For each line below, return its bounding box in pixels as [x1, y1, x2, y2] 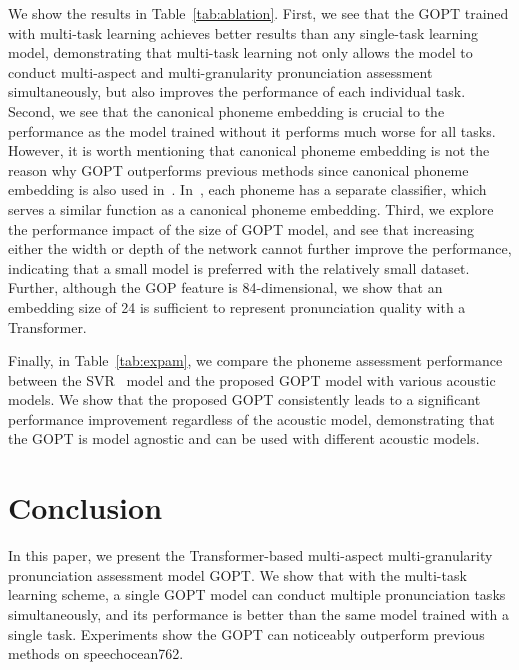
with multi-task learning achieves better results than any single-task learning [8, 22, 479, 43]
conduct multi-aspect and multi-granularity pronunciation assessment [8, 61, 433, 82]
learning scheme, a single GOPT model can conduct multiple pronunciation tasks [8, 584, 506, 605]
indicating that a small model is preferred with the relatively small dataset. [8, 257, 470, 278]
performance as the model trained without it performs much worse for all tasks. [8, 120, 496, 141]
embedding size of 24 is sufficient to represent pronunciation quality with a [8, 296, 466, 317]
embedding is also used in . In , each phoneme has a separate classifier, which [8, 179, 487, 200]
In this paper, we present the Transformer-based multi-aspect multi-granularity [8, 545, 493, 566]
